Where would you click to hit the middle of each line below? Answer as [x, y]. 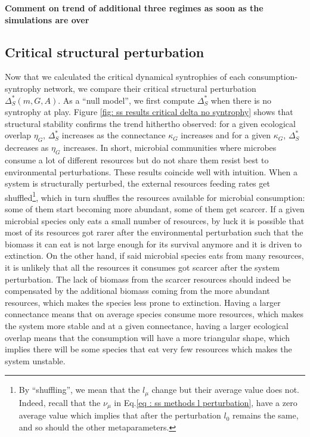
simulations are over [47, 19]
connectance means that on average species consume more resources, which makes [154, 314]
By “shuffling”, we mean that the [79, 390]
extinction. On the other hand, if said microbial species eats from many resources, [154, 255]
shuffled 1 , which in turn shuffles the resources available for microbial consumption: [155, 196]
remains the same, [265, 415]
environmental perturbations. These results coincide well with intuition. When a [151, 171]
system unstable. [35, 360]
